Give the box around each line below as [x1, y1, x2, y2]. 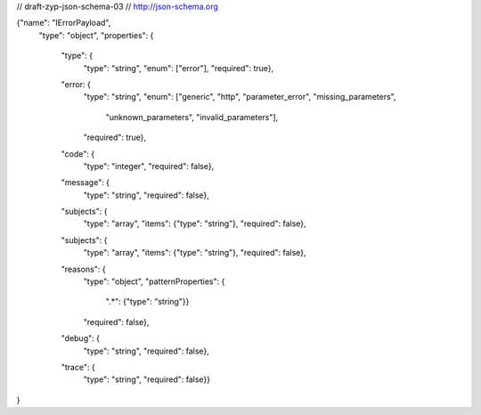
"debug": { [61, 333, 100, 344]
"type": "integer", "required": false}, [83, 160, 215, 171]
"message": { [61, 177, 110, 188]
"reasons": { [61, 264, 106, 274]
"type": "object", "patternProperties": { [83, 276, 225, 287]
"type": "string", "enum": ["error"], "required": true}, [83, 62, 274, 73]
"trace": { [61, 362, 95, 372]
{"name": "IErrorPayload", [16, 18, 111, 28]
